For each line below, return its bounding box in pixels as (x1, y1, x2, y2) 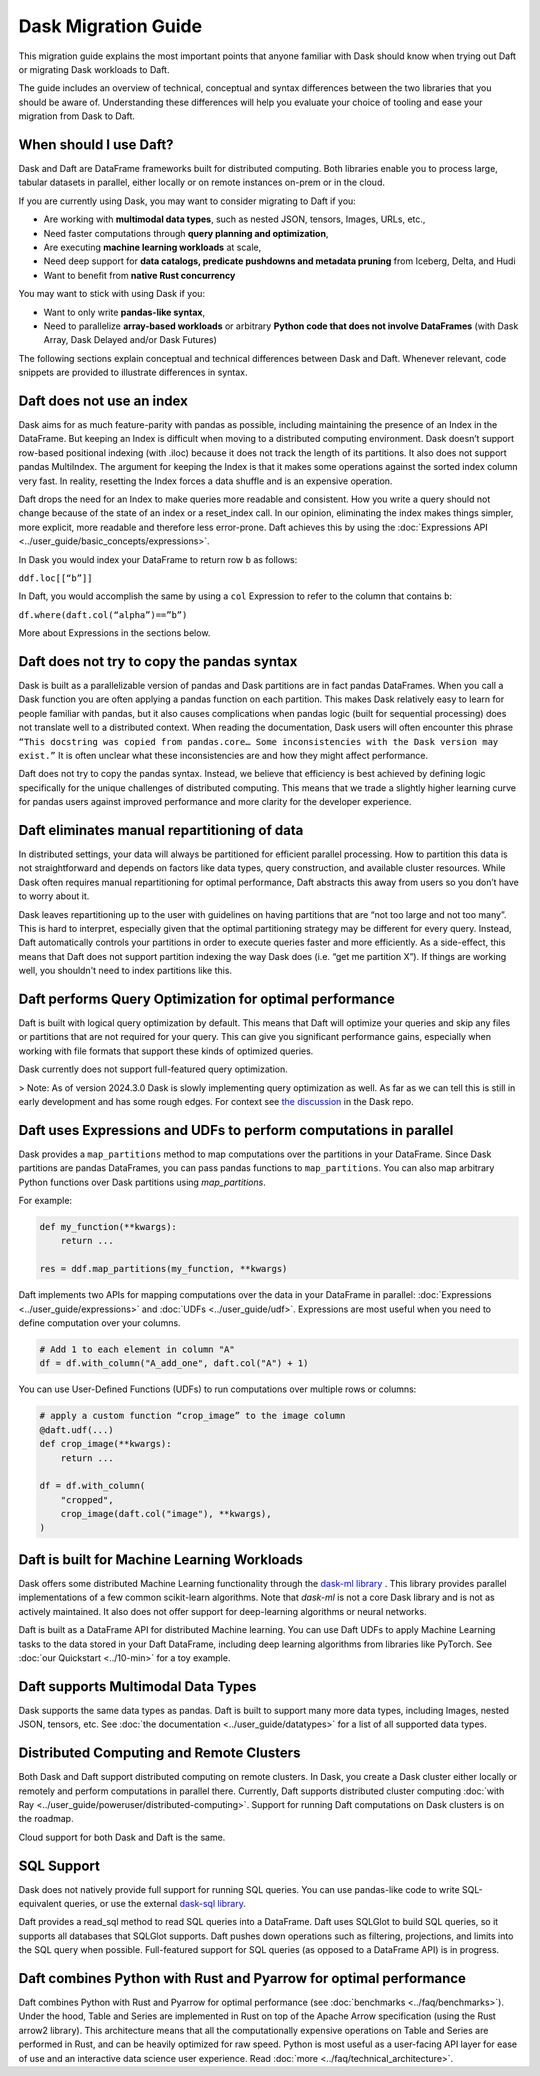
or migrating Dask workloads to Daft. (18, 63, 170, 75)
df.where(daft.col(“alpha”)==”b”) (18, 609, 188, 620)
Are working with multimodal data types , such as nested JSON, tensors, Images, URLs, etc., (43, 213, 426, 225)
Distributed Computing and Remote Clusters (18, 1745, 301, 1762)
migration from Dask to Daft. (18, 110, 135, 122)
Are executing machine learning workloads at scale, (43, 241, 262, 253)
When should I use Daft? (18, 136, 174, 153)
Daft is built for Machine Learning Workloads (18, 1551, 304, 1568)
